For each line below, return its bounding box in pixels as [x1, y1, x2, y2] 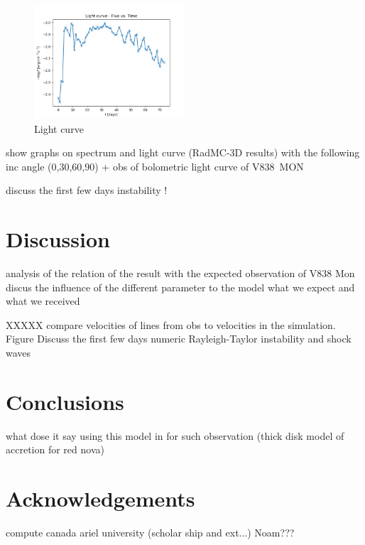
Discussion [6, 225, 110, 254]
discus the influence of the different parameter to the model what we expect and [6, 279, 355, 294]
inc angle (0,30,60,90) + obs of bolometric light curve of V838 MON [6, 158, 304, 173]
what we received [6, 293, 80, 308]
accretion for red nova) [6, 442, 104, 457]
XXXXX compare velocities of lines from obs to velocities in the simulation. [6, 317, 336, 332]
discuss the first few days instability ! [6, 183, 168, 198]
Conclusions [6, 387, 124, 416]
